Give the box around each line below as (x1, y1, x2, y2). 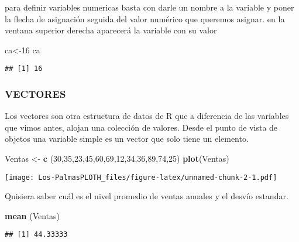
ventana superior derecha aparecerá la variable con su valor (5, 24, 217, 36)
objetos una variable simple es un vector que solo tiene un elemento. (5, 132, 249, 145)
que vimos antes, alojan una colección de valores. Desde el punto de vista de (5, 121, 278, 133)
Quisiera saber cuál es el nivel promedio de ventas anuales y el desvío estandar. (5, 190, 288, 202)
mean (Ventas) (5, 209, 60, 221)
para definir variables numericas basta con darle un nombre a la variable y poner (5, 1, 294, 13)
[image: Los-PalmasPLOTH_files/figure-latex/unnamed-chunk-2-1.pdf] (5, 173, 277, 182)
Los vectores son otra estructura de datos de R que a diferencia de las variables (5, 110, 289, 122)
